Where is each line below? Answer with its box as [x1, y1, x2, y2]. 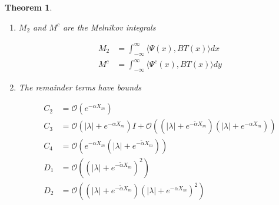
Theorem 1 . [5, 1, 52, 13]
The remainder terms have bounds [18, 80, 141, 93]
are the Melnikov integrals [62, 21, 156, 33]
